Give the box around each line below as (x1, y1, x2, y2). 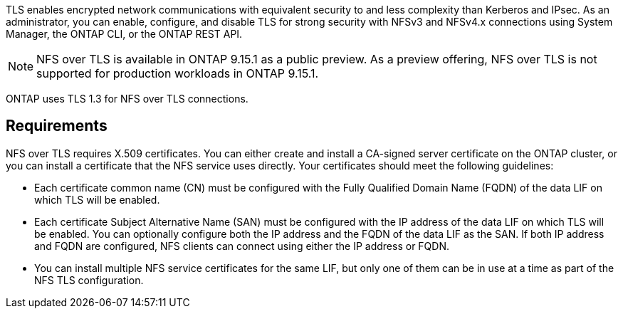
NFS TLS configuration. (34, 273, 144, 286)
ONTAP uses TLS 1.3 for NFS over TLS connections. (6, 93, 248, 105)
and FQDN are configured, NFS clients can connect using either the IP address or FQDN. (34, 239, 449, 252)
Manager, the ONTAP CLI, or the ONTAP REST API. (6, 28, 243, 40)
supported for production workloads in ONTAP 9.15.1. (36, 66, 319, 80)
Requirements (6, 117, 108, 135)
